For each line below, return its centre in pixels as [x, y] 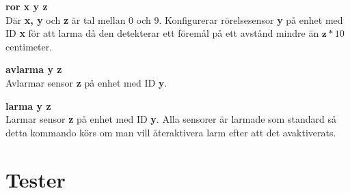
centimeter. [29, 46]
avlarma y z [34, 69]
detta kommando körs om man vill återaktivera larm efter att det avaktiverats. [171, 132]
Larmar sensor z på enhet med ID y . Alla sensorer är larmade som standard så [171, 119]
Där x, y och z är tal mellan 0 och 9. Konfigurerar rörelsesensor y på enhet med [174, 19]
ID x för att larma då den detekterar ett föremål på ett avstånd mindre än [162, 33]
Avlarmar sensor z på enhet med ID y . [86, 82]
